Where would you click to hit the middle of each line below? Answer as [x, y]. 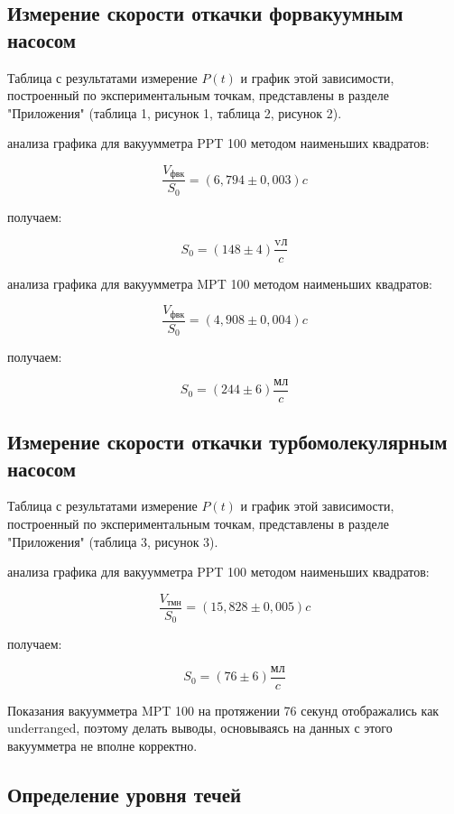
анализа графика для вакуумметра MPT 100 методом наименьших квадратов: [220, 283]
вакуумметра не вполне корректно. [102, 746]
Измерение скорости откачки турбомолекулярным [227, 442]
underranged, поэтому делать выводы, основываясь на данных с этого [200, 728]
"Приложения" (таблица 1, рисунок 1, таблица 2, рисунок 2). [175, 112]
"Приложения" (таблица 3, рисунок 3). [113, 541]
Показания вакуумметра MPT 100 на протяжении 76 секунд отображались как [223, 710]
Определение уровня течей [125, 795]
